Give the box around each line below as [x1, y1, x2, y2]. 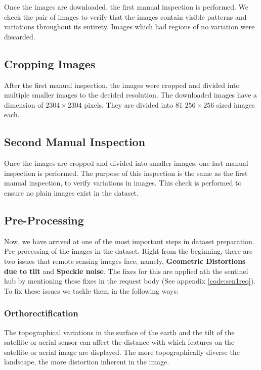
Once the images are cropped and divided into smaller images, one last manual [4, 158, 248, 168]
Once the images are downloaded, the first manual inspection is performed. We [4, 2, 249, 12]
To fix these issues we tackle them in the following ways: [4, 285, 179, 296]
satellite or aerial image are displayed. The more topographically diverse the [4, 346, 240, 357]
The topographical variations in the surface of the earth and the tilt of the [4, 327, 235, 337]
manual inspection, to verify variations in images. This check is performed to [4, 177, 242, 188]
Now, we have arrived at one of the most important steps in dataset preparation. [4, 236, 254, 246]
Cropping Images [4, 56, 96, 71]
